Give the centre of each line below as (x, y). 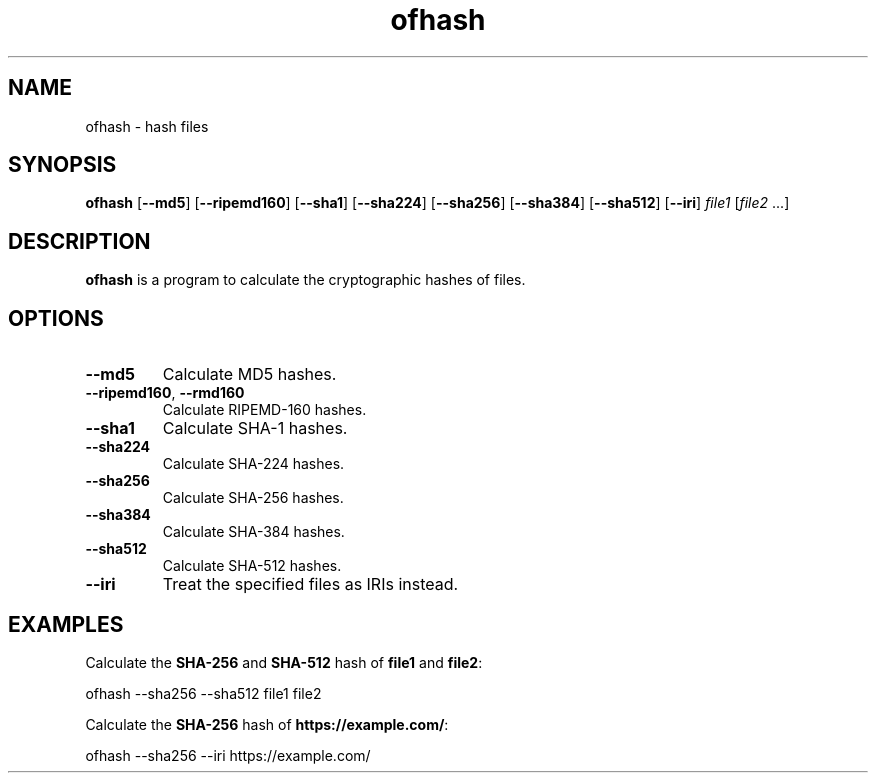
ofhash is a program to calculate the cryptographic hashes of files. (305, 280)
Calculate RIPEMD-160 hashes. (264, 410)
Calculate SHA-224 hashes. (253, 464)
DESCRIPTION (79, 241)
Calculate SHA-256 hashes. (253, 498)
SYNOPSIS (62, 165)
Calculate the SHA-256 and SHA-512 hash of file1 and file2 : (284, 662)
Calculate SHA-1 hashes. (255, 428)
